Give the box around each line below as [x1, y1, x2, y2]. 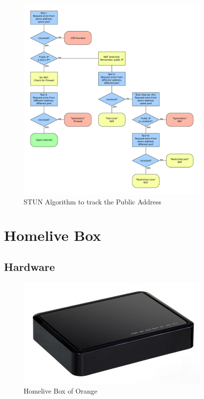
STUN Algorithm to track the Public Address [24, 196, 162, 206]
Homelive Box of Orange [24, 386, 97, 396]
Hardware [4, 259, 55, 274]
